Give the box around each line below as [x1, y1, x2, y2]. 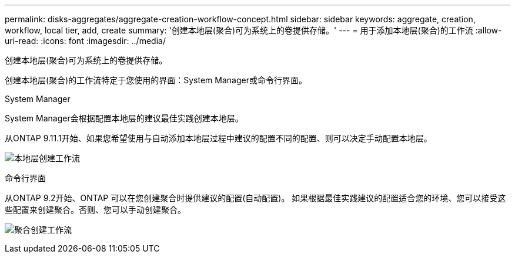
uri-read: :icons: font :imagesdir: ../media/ [5, 36, 166, 46]
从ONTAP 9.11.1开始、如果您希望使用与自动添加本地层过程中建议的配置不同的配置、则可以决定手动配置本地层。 [5, 133, 432, 143]
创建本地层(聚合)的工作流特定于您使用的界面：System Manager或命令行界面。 [5, 75, 307, 85]
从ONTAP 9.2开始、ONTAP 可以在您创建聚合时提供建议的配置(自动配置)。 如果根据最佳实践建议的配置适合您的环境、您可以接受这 [5, 193, 506, 203]
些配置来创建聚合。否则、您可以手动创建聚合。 [5, 205, 186, 215]
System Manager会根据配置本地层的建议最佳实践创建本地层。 [5, 113, 243, 123]
